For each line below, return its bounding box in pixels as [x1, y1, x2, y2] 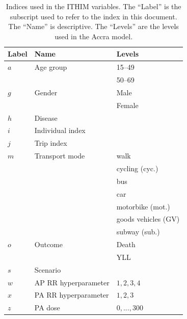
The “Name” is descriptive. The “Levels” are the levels [8, 21, 179, 32]
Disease [34, 112, 58, 123]
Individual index [34, 125, 86, 136]
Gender [34, 87, 58, 97]
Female [116, 99, 139, 110]
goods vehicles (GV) [116, 214, 180, 224]
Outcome [34, 239, 63, 250]
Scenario [34, 264, 61, 275]
